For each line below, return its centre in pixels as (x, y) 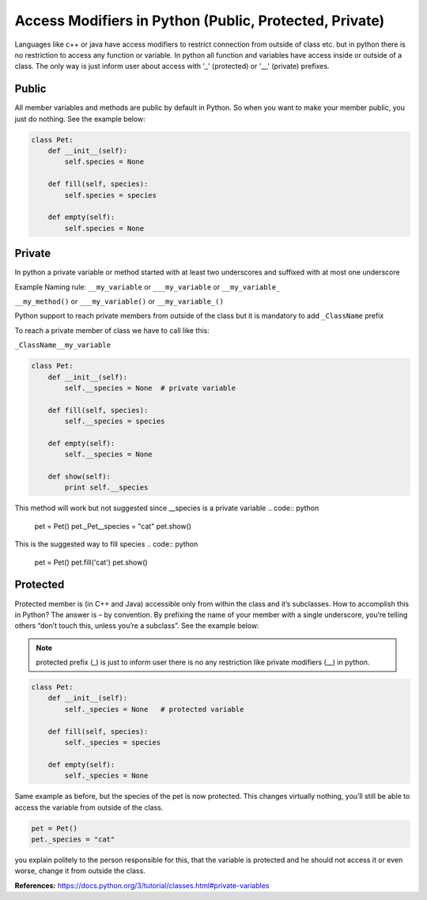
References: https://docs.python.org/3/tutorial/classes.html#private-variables (142, 885)
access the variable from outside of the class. (89, 807)
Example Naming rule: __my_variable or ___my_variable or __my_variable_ (147, 287)
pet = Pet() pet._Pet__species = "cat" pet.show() (113, 526)
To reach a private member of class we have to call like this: (112, 330)
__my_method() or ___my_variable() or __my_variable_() (119, 301)
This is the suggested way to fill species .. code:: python (106, 544)
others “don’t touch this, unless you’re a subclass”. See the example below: (137, 626)
